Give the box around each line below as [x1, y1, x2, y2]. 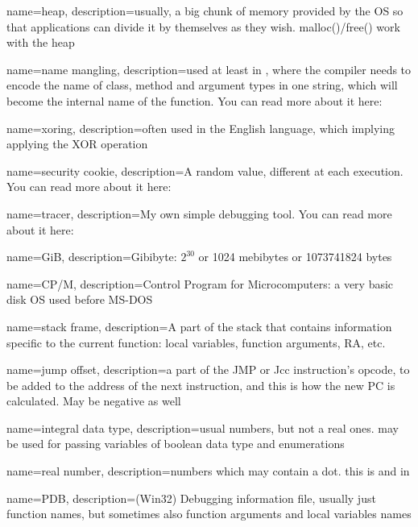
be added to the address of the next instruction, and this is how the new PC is [6, 376, 395, 393]
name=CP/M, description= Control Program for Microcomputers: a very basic [6, 275, 394, 292]
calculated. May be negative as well [6, 392, 181, 409]
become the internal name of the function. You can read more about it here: [6, 92, 383, 109]
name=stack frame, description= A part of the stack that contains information [6, 317, 392, 334]
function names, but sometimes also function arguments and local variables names [6, 505, 412, 522]
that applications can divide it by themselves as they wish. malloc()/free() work [6, 18, 400, 35]
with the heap [6, 34, 75, 51]
